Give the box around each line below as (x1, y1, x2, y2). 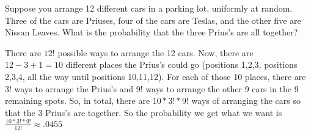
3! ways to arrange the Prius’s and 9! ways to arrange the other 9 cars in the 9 (5, 82, 299, 95)
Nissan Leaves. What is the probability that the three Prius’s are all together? (5, 26, 298, 38)
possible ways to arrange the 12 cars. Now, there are (57, 46, 254, 59)
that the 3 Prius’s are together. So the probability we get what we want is (5, 106, 282, 119)
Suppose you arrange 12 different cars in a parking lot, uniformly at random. (5, 2, 293, 14)
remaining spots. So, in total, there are (5, 94, 150, 107)
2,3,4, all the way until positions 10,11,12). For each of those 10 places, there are (5, 70, 306, 82)
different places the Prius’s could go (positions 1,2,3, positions (65, 58, 298, 71)
